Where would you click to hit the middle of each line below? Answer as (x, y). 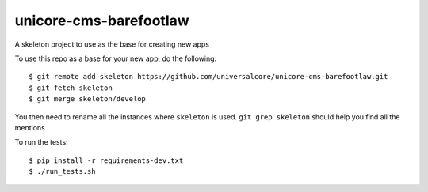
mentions (30, 127)
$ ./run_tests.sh (62, 171)
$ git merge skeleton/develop (88, 99)
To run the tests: (41, 142)
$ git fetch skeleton (71, 88)
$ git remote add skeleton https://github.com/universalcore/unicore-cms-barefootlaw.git (208, 77)
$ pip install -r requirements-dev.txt (106, 160)
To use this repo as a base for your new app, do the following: (116, 58)
